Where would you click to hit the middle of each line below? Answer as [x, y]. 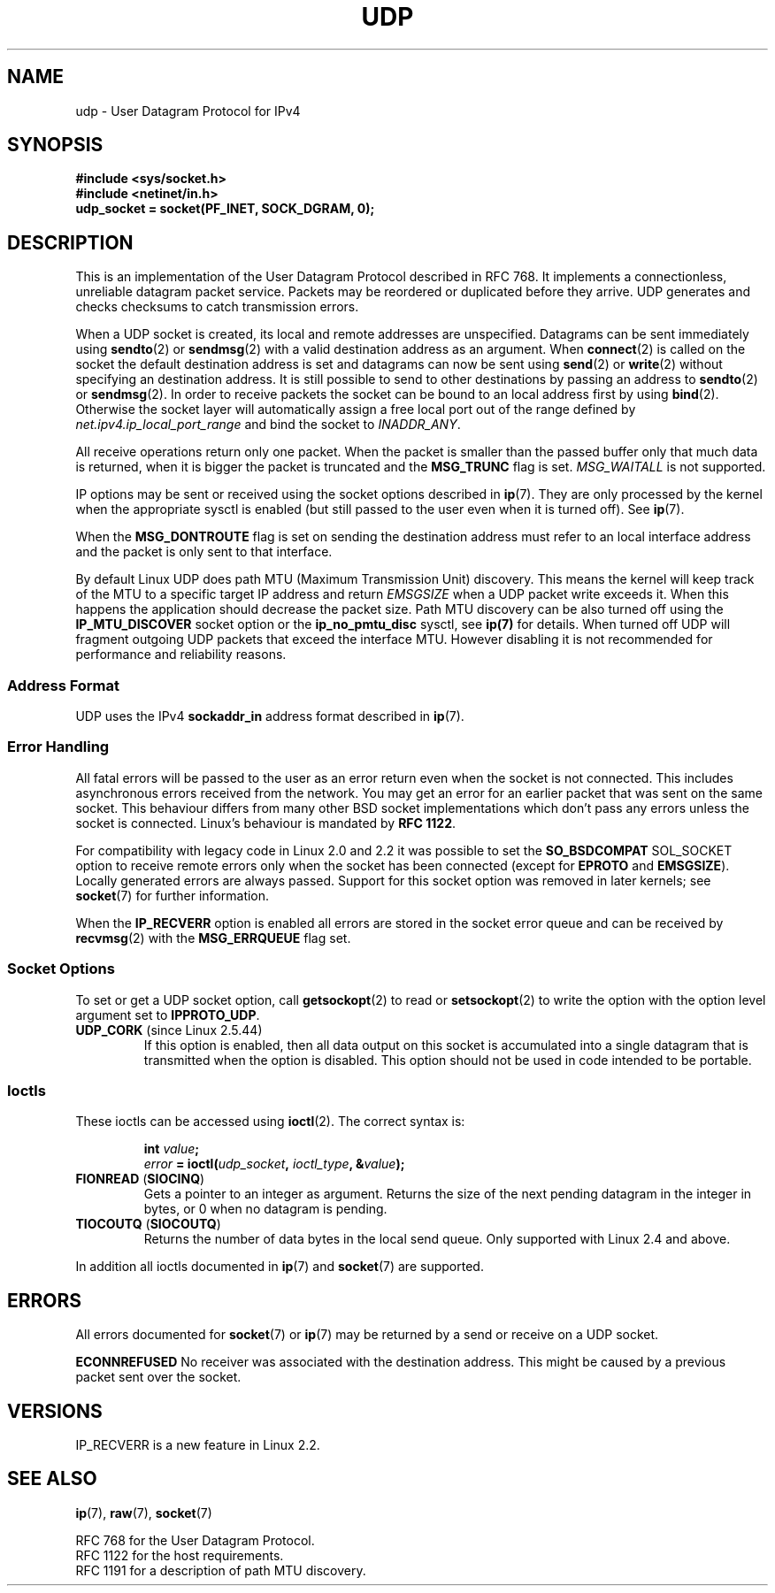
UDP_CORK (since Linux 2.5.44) [169, 1030]
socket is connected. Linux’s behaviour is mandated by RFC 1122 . [266, 823]
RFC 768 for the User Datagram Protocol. [195, 1540]
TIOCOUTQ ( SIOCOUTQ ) [148, 1224]
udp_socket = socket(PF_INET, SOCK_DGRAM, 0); [225, 209]
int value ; [172, 1149]
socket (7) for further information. [173, 895]
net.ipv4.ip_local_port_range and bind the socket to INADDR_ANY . [268, 425]
